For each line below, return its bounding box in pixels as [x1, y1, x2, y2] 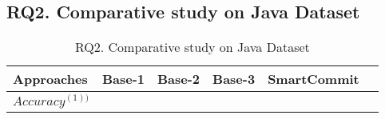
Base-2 [157, 69, 200, 89]
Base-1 [101, 69, 145, 89]
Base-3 [212, 69, 256, 89]
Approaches [13, 69, 88, 89]
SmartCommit [268, 69, 359, 89]
